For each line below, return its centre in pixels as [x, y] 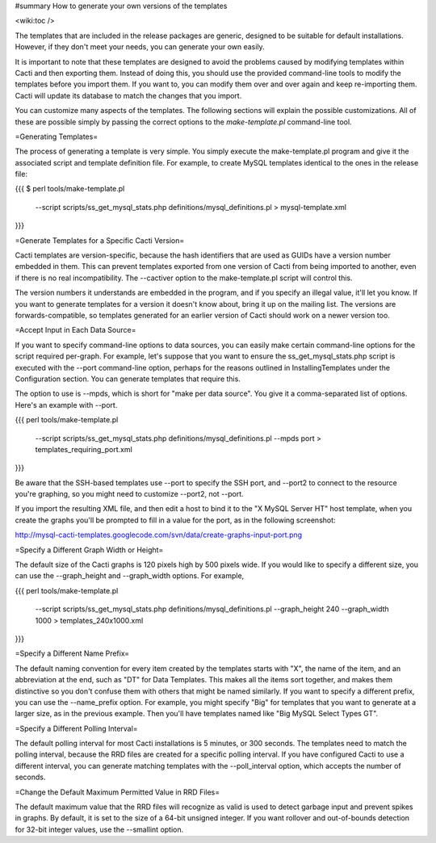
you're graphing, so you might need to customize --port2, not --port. [129, 494]
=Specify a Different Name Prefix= [72, 653]
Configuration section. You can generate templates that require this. [128, 379]
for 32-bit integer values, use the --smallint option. [99, 829]
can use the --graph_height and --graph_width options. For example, [130, 576]
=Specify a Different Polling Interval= [76, 728]
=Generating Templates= [57, 136]
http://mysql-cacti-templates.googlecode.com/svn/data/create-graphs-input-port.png [159, 535]
